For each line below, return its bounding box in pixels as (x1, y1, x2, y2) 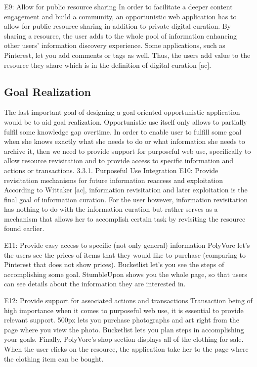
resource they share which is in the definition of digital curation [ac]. (4, 59, 212, 70)
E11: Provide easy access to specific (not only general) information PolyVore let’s (4, 240, 250, 250)
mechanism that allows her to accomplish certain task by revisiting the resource (4, 213, 246, 224)
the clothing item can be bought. (4, 353, 104, 364)
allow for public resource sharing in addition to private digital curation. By (4, 21, 231, 31)
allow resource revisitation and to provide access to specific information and (4, 155, 234, 166)
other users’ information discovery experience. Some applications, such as (4, 40, 225, 50)
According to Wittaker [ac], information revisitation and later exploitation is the (4, 184, 248, 195)
